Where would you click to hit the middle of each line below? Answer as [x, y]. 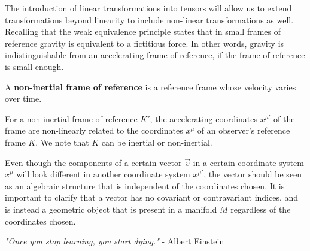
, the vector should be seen [253, 174]
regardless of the [261, 209]
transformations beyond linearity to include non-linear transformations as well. [149, 19]
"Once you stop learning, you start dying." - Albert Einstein [115, 241]
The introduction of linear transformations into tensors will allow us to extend [148, 8]
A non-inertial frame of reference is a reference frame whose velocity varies [151, 87]
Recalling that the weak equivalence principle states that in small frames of [143, 31]
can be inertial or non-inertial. [157, 142]
